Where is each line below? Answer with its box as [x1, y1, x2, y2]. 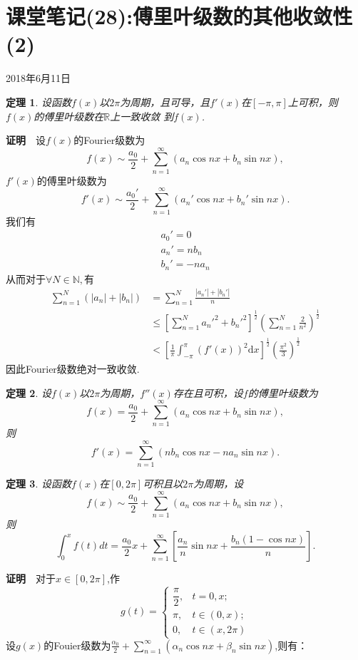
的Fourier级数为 [73, 133, 145, 148]
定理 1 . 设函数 [6, 94, 71, 109]
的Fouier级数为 [44, 637, 111, 652]
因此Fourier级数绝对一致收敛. [6, 361, 140, 376]
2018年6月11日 [6, 71, 71, 86]
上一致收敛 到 [110, 108, 174, 123]
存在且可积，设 [173, 385, 243, 400]
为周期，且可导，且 [120, 94, 210, 109]
